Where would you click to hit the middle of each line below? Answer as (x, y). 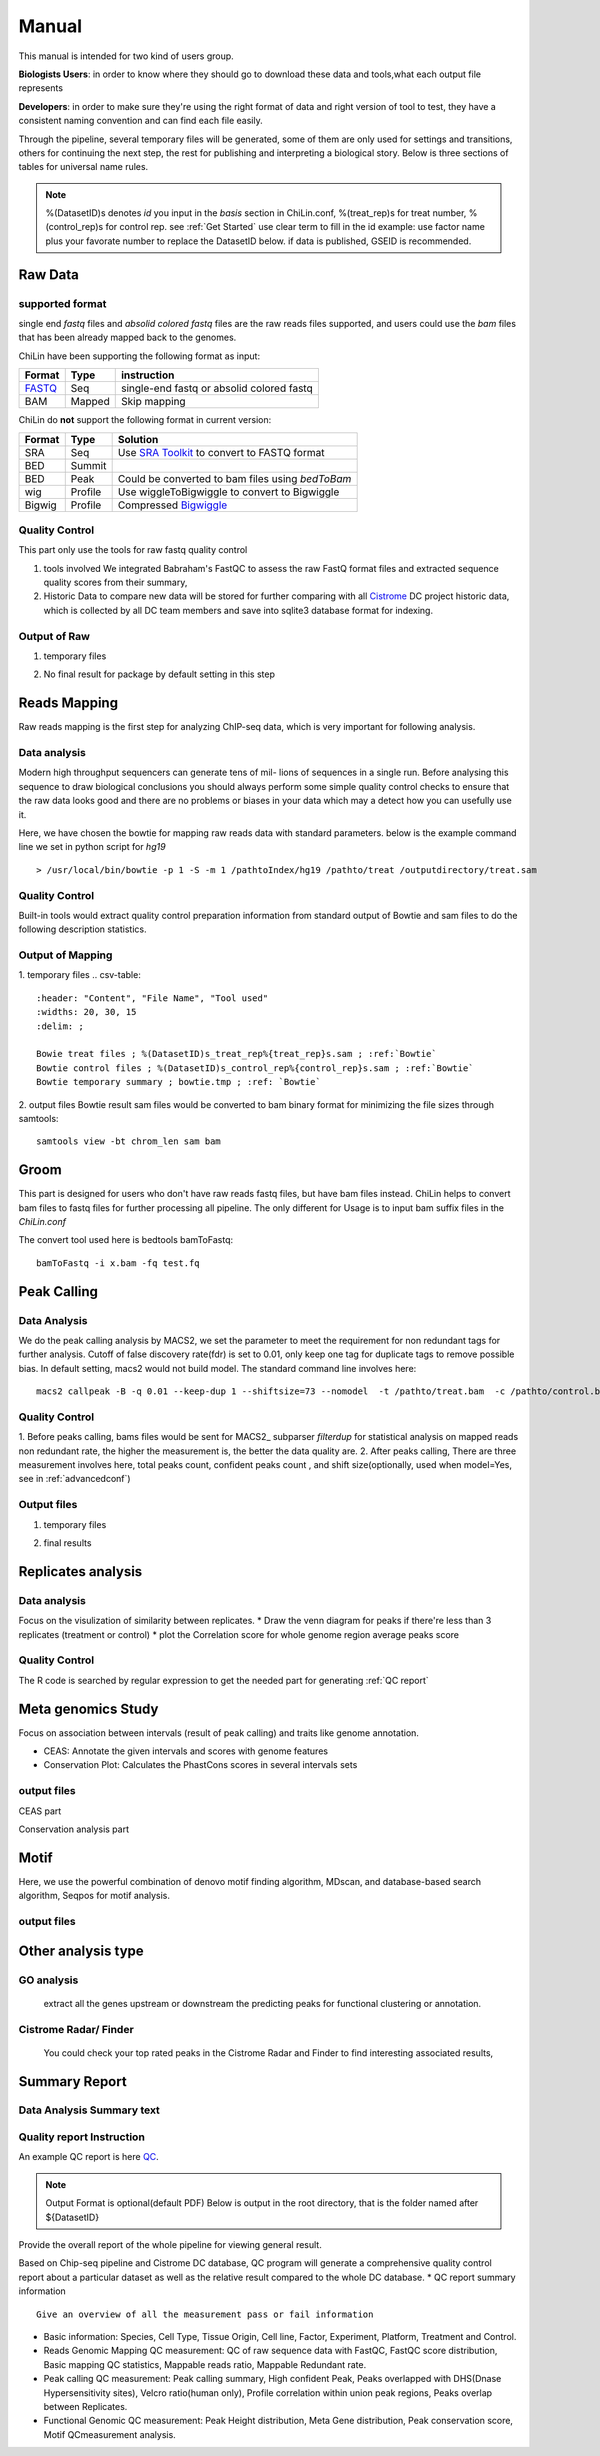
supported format (62, 303)
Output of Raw (54, 636)
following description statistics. (82, 929)
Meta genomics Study (88, 1708)
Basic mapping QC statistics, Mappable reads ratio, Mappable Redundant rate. (205, 2364)
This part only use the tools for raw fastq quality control (133, 550)
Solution (138, 439)
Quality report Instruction (81, 2137)
